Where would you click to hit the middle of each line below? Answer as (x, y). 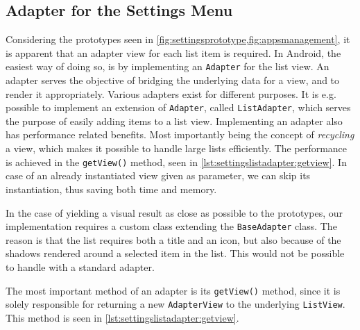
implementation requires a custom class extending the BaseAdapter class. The (171, 226)
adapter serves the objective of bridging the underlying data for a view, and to (173, 80)
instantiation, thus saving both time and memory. (111, 189)
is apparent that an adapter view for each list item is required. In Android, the (173, 52)
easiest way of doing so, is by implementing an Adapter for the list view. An (168, 66)
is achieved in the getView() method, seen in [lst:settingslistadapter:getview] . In (176, 162)
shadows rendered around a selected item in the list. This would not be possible (175, 253)
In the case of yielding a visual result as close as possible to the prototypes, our (174, 212)
